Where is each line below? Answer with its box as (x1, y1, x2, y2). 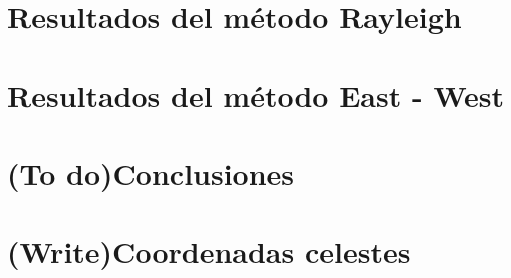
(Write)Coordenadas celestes (7, 231, 411, 272)
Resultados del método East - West (7, 74, 504, 115)
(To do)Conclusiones (7, 152, 295, 193)
